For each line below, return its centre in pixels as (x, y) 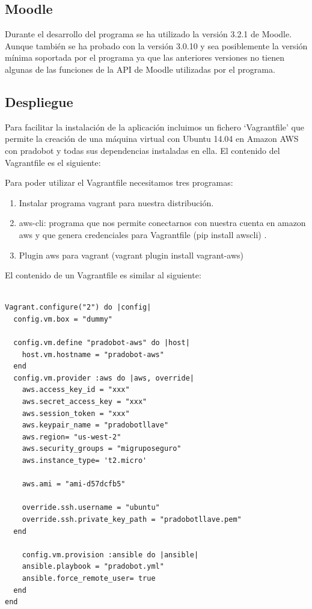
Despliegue (39, 101)
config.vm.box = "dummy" (63, 319)
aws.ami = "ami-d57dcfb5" (74, 484)
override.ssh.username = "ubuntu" (91, 508)
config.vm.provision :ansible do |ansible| (110, 555)
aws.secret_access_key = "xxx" (84, 402)
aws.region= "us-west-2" (72, 437)
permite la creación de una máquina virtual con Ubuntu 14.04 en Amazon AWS (152, 139)
